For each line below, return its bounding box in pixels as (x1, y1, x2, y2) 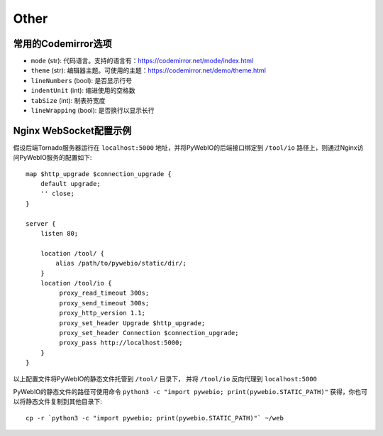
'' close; (40, 190, 74, 198)
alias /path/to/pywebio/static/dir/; (55, 259, 187, 268)
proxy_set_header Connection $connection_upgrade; (59, 329, 239, 337)
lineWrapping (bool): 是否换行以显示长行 (30, 107, 155, 115)
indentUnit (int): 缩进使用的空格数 (30, 86, 135, 95)
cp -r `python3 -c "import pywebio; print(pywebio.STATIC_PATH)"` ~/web (26, 414, 284, 422)
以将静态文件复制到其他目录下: (13, 398, 103, 406)
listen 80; (40, 229, 79, 238)
